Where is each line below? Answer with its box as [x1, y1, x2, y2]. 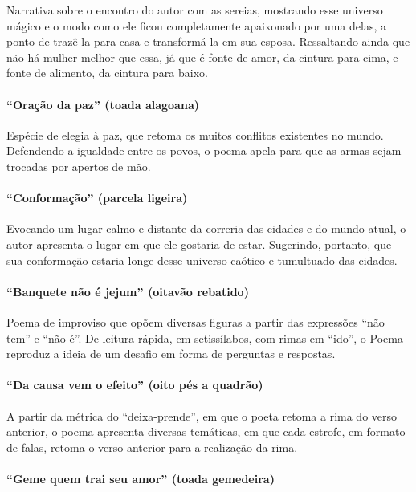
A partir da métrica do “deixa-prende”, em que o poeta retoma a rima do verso [6, 407, 398, 424]
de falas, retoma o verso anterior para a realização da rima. [6, 438, 298, 455]
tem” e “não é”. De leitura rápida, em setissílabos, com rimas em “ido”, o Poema [6, 329, 403, 346]
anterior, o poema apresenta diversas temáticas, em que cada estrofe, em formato [6, 423, 406, 440]
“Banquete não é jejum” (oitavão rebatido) [6, 283, 249, 299]
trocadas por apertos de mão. [6, 157, 151, 174]
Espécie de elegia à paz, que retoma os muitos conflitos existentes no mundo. [6, 126, 384, 143]
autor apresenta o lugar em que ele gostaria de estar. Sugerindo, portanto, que [6, 235, 392, 252]
